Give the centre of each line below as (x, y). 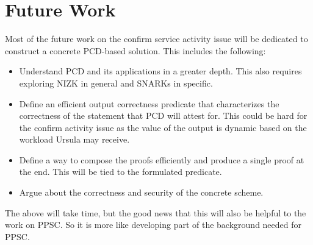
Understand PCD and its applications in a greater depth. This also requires (160, 71)
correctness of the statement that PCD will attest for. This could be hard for (163, 115)
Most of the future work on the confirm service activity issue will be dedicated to (156, 39)
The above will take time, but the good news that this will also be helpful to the (156, 212)
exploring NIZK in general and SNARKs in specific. (116, 83)
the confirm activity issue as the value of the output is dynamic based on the (163, 127)
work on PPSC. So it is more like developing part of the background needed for (153, 225)
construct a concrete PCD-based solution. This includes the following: (135, 50)
